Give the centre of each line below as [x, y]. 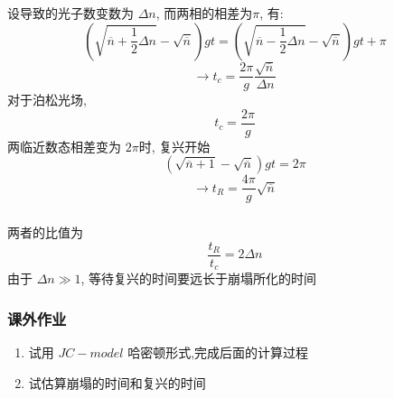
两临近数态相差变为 [64, 146]
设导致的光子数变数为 [70, 12]
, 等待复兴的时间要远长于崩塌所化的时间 [199, 278]
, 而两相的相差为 [204, 12]
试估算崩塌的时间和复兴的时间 [117, 382]
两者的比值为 [45, 232]
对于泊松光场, [47, 100]
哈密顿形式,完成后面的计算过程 [218, 352]
